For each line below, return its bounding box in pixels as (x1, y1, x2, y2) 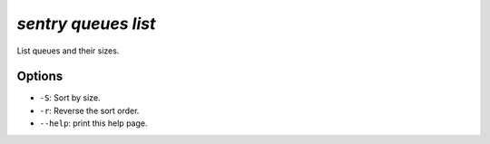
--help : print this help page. (39, 118, 148, 129)
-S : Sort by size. (39, 92, 101, 103)
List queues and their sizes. (16, 45, 120, 56)
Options (16, 69, 64, 84)
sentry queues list (16, 14, 156, 34)
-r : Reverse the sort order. (39, 105, 140, 116)
